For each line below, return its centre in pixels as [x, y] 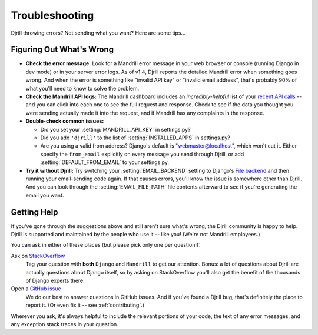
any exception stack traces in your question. [65, 324]
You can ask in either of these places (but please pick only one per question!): [105, 245]
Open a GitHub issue [36, 289]
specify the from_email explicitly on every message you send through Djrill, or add [142, 154]
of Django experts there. [55, 280]
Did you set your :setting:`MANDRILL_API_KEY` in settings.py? [115, 129]
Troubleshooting [52, 15]
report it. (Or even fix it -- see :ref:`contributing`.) [85, 305]
